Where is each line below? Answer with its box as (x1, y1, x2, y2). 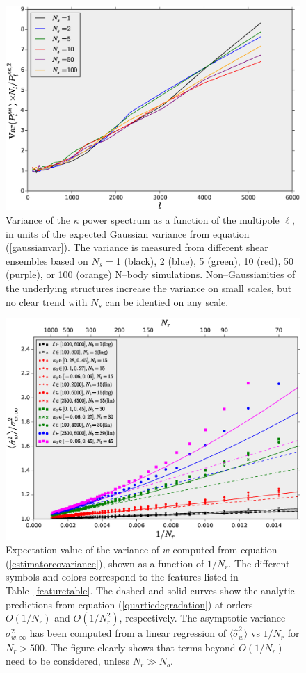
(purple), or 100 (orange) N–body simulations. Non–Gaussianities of (6, 267, 296, 282)
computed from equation (172, 542, 277, 557)
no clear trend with (6, 294, 88, 309)
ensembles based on (6, 253, 88, 268)
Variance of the (6, 212, 70, 227)
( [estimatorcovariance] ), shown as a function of (6, 556, 204, 570)
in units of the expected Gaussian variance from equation (6, 226, 250, 241)
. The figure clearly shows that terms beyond (45, 640, 236, 654)
